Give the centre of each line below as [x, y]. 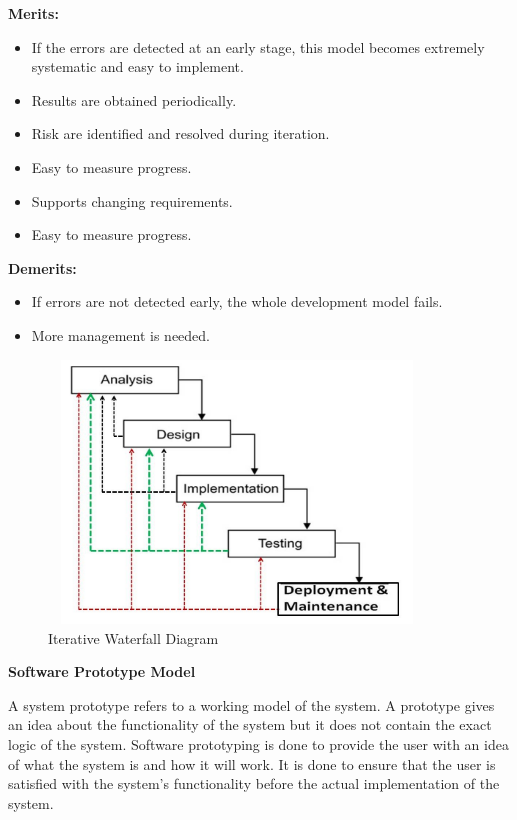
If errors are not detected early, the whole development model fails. [237, 301]
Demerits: [42, 267]
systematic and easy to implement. [137, 66]
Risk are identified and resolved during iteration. [180, 133]
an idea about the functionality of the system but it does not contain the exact [250, 724]
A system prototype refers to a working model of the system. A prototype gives [251, 704]
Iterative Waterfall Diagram [133, 637]
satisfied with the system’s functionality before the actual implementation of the [254, 783]
